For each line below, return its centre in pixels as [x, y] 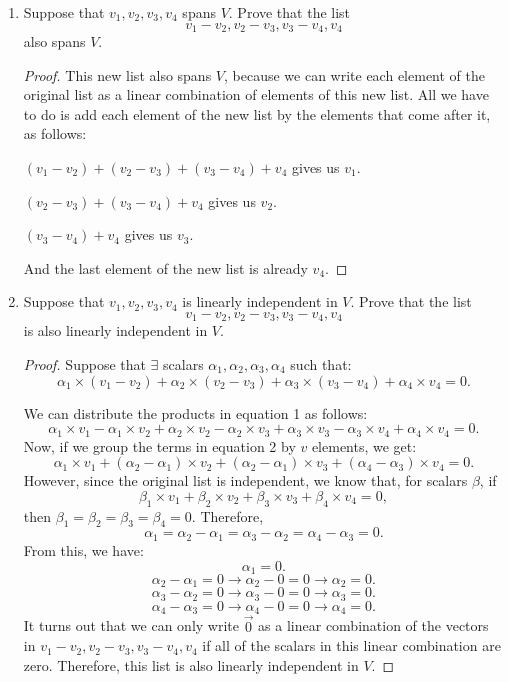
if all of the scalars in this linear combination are [351, 645]
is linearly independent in [260, 301]
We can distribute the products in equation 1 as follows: [195, 412]
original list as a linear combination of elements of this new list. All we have [256, 94]
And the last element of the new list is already [165, 267]
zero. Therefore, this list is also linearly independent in [191, 664]
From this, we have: [83, 549]
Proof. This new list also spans [117, 74]
